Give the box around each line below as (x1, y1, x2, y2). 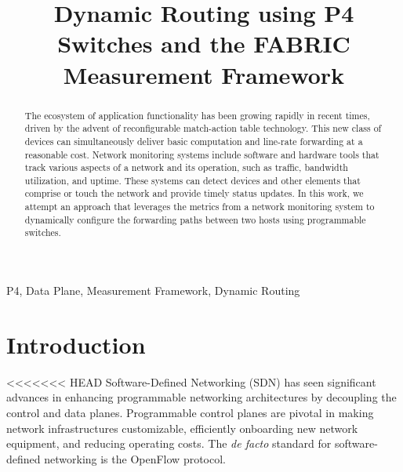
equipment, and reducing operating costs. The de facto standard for (6, 435, 332, 452)
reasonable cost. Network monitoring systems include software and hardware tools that (24, 147, 379, 161)
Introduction (6, 328, 146, 360)
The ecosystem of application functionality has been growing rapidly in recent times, (24, 108, 370, 122)
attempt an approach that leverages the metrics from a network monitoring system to (24, 200, 375, 213)
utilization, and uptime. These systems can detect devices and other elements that (24, 173, 361, 187)
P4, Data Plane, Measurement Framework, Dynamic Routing (6, 282, 300, 299)
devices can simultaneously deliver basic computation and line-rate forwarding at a (24, 134, 363, 147)
